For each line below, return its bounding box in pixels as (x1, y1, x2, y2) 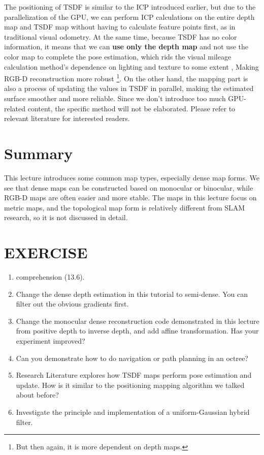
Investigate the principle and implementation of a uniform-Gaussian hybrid (16, 406, 250, 417)
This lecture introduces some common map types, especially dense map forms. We (4, 172, 260, 183)
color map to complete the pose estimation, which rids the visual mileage (4, 51, 232, 62)
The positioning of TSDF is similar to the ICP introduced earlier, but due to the (4, 2, 256, 12)
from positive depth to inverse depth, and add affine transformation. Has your (16, 325, 259, 336)
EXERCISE (4, 242, 88, 263)
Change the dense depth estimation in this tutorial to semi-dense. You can (16, 288, 248, 299)
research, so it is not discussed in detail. (4, 212, 128, 223)
